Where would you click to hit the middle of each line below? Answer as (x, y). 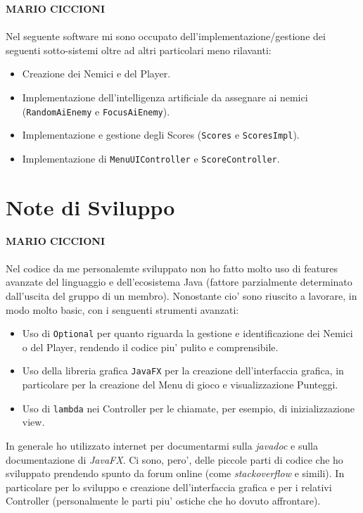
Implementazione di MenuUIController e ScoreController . (151, 158)
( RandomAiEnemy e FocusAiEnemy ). (96, 111)
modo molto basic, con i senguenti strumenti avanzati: (122, 309)
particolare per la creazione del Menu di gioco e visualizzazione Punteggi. (180, 385)
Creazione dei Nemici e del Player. (96, 74)
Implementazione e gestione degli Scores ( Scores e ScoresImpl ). (161, 135)
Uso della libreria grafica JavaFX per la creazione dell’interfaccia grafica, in (183, 370)
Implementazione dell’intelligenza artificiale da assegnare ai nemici (165, 97)
